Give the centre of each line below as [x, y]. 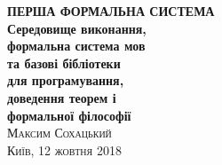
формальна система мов [76, 46]
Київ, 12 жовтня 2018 [64, 149]
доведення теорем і [62, 97]
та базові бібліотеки [64, 63]
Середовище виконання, [77, 28]
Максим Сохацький [59, 133]
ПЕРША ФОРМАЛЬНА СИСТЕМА [111, 11]
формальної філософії [69, 115]
